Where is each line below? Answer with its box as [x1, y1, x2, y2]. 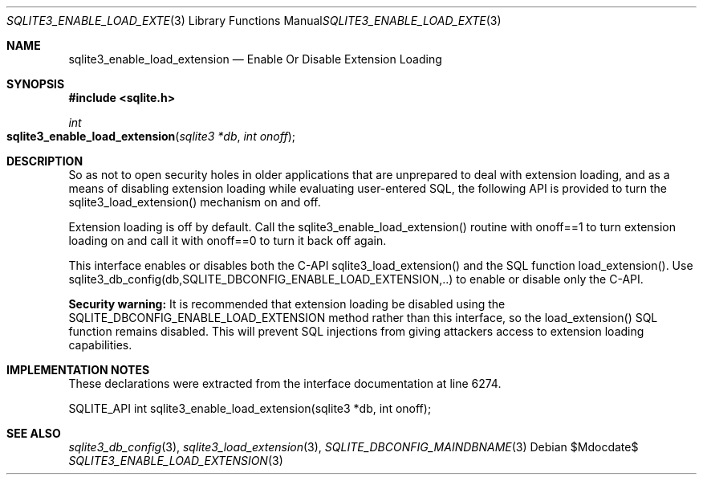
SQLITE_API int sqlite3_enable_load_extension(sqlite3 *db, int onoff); [68, 402, 432, 415]
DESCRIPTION [6, 154, 83, 168]
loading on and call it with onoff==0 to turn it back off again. [68, 234, 387, 247]
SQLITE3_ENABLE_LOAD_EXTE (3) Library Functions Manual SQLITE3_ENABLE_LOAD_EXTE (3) [6, 14, 502, 27]
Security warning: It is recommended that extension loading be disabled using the [68, 297, 506, 311]
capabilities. [68, 338, 132, 352]
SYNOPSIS [6, 77, 65, 91]
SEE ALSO [6, 426, 61, 440]
